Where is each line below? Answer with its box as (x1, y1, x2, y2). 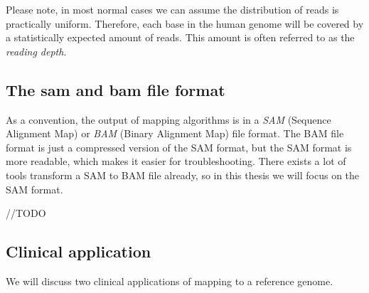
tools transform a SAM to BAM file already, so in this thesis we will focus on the (6, 167, 360, 182)
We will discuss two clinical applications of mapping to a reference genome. (6, 273, 333, 288)
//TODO (6, 206, 46, 220)
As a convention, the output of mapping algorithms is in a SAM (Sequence (6, 112, 331, 127)
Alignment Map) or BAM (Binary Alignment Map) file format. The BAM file (6, 126, 344, 141)
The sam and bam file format (6, 78, 225, 100)
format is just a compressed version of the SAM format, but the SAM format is (6, 139, 352, 154)
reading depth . (6, 43, 67, 58)
